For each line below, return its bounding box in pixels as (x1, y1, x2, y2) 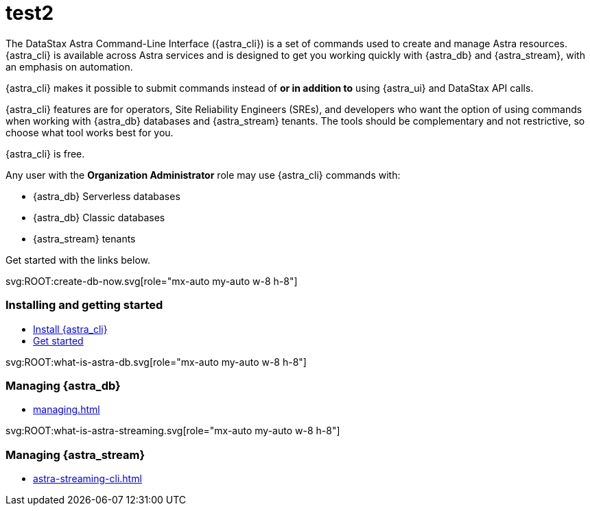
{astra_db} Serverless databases (33, 190, 180, 202)
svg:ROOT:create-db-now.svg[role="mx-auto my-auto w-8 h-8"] (5, 275, 298, 287)
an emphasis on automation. (5, 60, 133, 73)
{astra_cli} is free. (5, 147, 85, 160)
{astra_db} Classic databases (33, 211, 165, 223)
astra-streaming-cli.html (33, 473, 142, 484)
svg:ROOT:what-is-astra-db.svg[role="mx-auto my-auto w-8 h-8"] (5, 356, 307, 368)
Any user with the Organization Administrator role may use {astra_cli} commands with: (5, 169, 401, 181)
